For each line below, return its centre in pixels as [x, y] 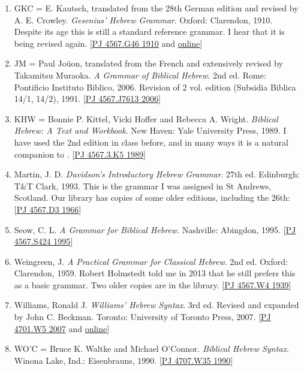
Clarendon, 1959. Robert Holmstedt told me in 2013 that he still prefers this [155, 273]
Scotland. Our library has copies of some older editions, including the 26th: [152, 197]
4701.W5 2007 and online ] [62, 328]
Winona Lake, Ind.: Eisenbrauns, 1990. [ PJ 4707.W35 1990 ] [124, 360]
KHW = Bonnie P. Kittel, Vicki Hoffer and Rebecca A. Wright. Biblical [146, 118]
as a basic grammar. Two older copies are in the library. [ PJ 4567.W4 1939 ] [153, 284]
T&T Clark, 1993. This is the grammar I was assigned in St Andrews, [143, 185]
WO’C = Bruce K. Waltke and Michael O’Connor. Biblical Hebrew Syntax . [151, 349]
